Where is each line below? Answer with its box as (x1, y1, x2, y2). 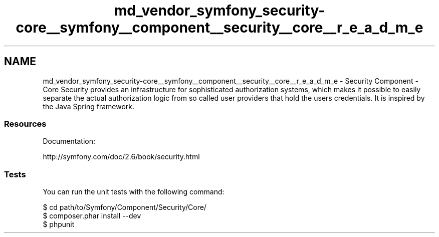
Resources (4, 118, 47, 129)
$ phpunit (43, 220, 75, 229)
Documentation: (43, 137, 96, 146)
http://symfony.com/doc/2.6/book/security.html (43, 152, 200, 161)
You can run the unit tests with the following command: (43, 187, 225, 196)
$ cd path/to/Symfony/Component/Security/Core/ (43, 203, 206, 212)
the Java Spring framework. (43, 102, 135, 111)
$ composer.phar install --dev (43, 211, 141, 220)
